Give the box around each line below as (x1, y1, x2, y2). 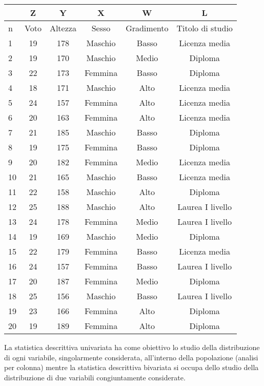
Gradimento (126, 22, 169, 34)
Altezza (49, 22, 76, 34)
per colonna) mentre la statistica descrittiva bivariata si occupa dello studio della (4, 362, 259, 373)
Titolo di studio (176, 22, 233, 34)
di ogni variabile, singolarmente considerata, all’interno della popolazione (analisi (4, 352, 258, 362)
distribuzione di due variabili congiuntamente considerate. (4, 372, 186, 382)
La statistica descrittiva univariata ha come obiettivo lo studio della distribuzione (4, 342, 260, 352)
